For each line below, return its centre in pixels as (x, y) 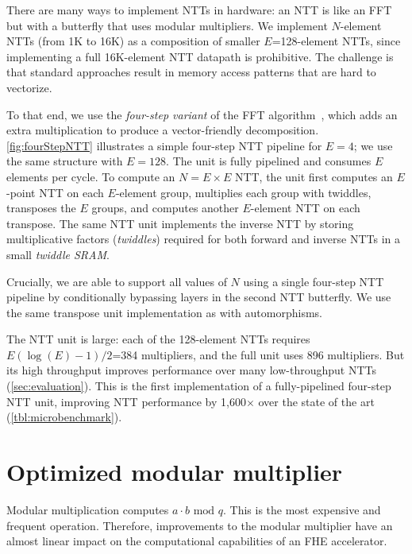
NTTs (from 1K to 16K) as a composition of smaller (133, 41)
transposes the (41, 208)
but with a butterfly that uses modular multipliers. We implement (167, 25)
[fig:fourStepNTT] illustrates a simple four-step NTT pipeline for (164, 145)
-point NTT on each (55, 192)
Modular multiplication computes (88, 509)
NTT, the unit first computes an (314, 176)
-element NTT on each (305, 208)
